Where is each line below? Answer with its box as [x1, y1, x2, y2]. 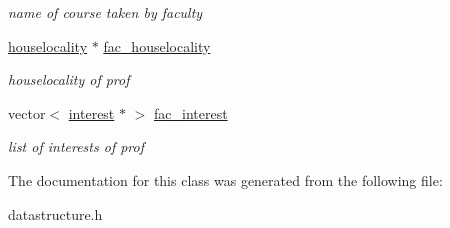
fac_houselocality [103, 35, 211, 56]
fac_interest [154, 102, 228, 123]
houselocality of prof [8, 69, 130, 90]
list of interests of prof [8, 136, 144, 157]
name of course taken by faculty [8, 2, 203, 22]
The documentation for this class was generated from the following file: [8, 169, 443, 190]
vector [8, 102, 46, 123]
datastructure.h [8, 203, 103, 224]
